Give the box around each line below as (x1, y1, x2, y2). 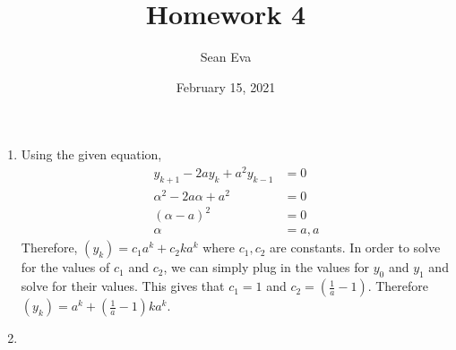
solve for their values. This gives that (21, 277, 225, 295)
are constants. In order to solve (270, 238, 441, 257)
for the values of (21, 258, 110, 277)
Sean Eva (200, 47, 252, 66)
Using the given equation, (21, 145, 162, 164)
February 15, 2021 (176, 77, 276, 96)
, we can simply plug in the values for (163, 258, 370, 277)
